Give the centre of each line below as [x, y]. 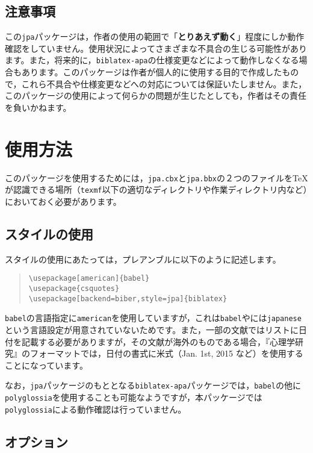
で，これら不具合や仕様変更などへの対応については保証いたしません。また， [156, 83]
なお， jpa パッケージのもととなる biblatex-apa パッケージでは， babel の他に [153, 385]
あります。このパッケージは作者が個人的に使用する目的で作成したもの [160, 72]
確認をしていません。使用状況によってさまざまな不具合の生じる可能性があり [156, 48]
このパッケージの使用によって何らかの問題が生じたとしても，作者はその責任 [156, 95]
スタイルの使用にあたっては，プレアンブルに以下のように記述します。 [143, 259]
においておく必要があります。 [63, 201]
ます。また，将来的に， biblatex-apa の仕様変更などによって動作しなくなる [152, 60]
